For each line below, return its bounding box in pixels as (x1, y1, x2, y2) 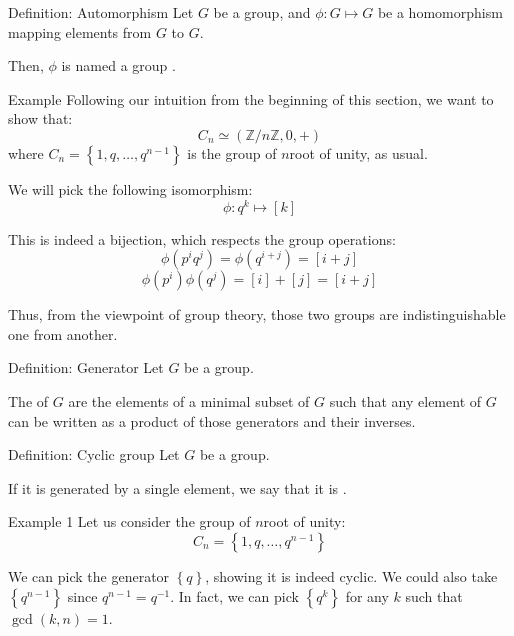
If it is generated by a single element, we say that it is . (8, 477, 347, 498)
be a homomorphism (377, 2, 503, 22)
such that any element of (329, 391, 482, 412)
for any (345, 585, 389, 606)
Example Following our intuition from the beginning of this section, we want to (8, 88, 494, 109)
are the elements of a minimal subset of (68, 391, 310, 412)
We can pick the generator (8, 565, 170, 586)
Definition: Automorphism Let (8, 2, 194, 22)
